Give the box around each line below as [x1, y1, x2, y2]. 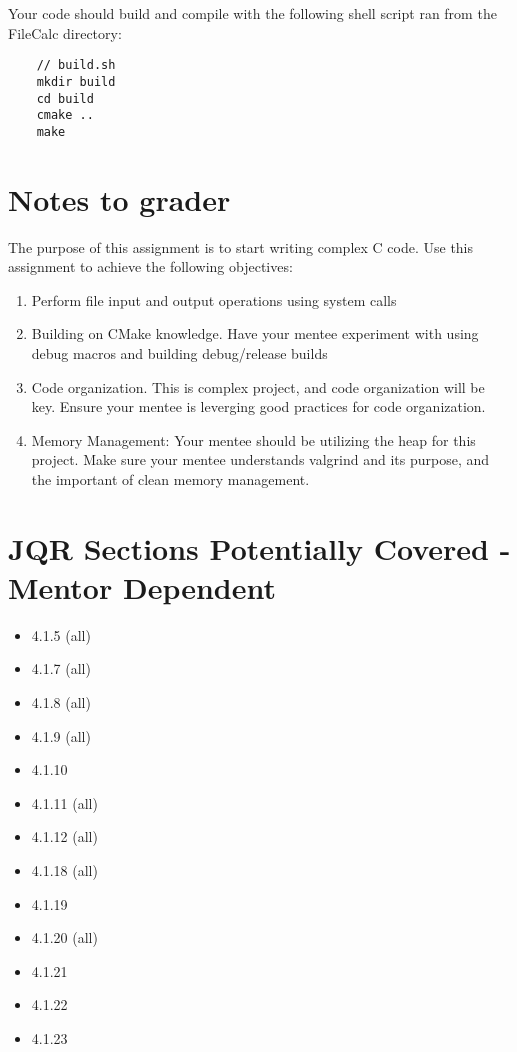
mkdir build [36, 74, 116, 89]
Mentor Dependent [8, 566, 276, 607]
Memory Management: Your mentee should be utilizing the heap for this [31, 429, 476, 450]
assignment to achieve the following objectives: [8, 256, 293, 277]
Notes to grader [8, 178, 231, 219]
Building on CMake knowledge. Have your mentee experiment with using [31, 323, 479, 344]
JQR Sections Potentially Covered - [8, 527, 511, 568]
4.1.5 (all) [31, 624, 91, 645]
